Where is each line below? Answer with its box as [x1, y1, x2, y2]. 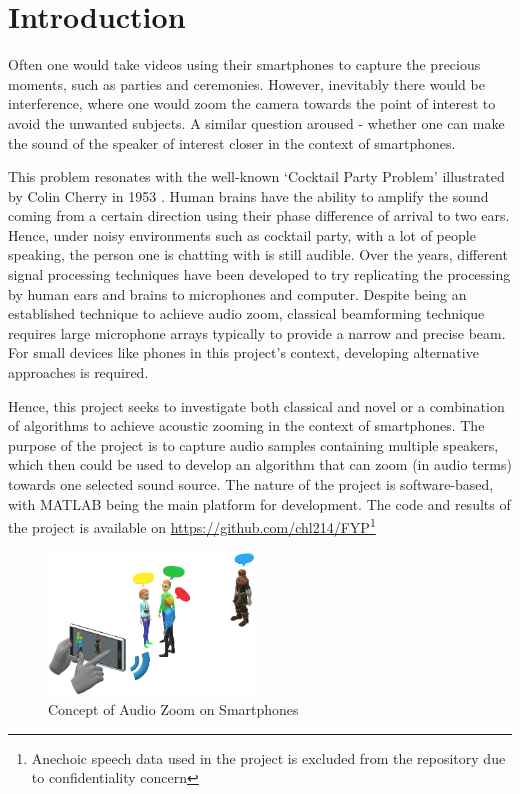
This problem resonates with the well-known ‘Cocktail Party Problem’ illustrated [8, 166, 505, 187]
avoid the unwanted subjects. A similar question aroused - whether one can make [8, 112, 505, 133]
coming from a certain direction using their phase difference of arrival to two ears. [8, 205, 510, 226]
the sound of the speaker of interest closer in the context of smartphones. [8, 132, 456, 153]
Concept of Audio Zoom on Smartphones [48, 698, 299, 719]
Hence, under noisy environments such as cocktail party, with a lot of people [8, 224, 476, 245]
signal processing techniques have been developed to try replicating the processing [8, 264, 511, 285]
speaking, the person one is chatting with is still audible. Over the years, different [8, 244, 508, 265]
